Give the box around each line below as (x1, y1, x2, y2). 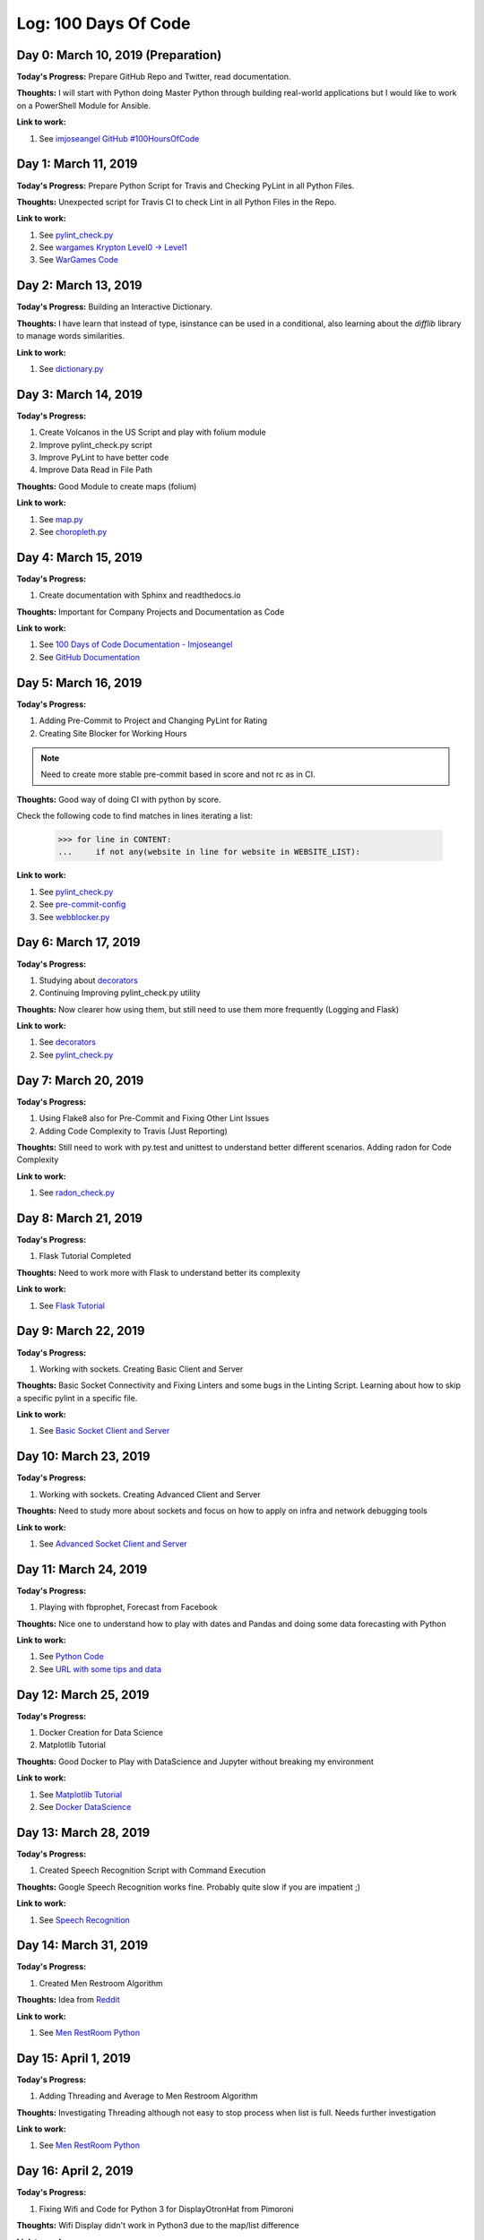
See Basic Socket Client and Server (39, 1426, 170, 1436)
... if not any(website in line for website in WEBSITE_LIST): (57, 847, 361, 857)
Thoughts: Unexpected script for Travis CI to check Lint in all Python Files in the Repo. (16, 196, 337, 207)
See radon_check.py (39, 1187, 116, 1198)
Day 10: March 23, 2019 (16, 1449, 151, 1464)
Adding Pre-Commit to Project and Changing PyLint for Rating (39, 715, 268, 726)
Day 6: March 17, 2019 (16, 935, 141, 950)
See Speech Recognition (39, 1914, 130, 1926)
